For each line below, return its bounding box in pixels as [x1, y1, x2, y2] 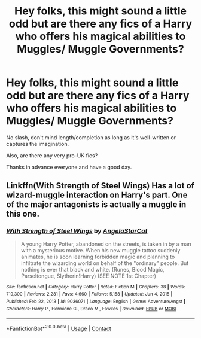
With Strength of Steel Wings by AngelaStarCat [6, 227, 148, 235]
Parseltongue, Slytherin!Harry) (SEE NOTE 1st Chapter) [20, 272, 157, 279]
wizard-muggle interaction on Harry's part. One [6, 190, 188, 200]
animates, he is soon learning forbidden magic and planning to [20, 253, 175, 260]
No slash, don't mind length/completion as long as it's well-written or [6, 133, 176, 141]
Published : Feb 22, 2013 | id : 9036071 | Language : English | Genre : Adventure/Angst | [6, 298, 186, 304]
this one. [6, 209, 40, 219]
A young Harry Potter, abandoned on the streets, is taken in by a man [20, 240, 191, 248]
